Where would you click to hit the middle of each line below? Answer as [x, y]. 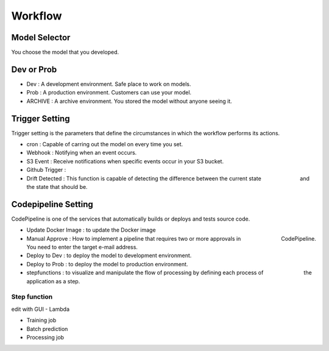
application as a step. [53, 281]
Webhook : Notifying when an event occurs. [82, 153]
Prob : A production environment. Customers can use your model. [109, 93]
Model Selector [41, 37]
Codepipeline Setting [52, 204]
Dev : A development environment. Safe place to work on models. [109, 84]
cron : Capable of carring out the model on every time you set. [105, 144]
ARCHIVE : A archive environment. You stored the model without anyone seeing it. [129, 101]
